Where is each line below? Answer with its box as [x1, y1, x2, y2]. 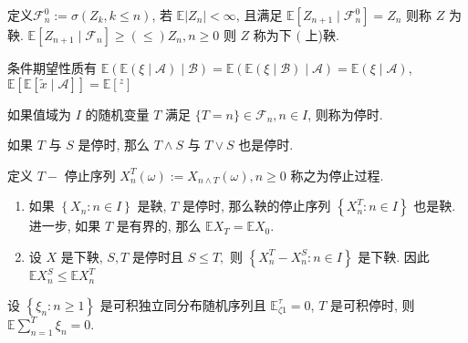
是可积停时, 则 [329, 295, 415, 314]
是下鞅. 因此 [358, 246, 430, 265]
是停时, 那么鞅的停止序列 [182, 196, 331, 215]
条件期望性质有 [7, 58, 97, 77]
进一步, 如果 [28, 216, 101, 235]
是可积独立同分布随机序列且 [99, 295, 266, 314]
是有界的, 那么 [116, 216, 202, 235]
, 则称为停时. [307, 104, 383, 123]
